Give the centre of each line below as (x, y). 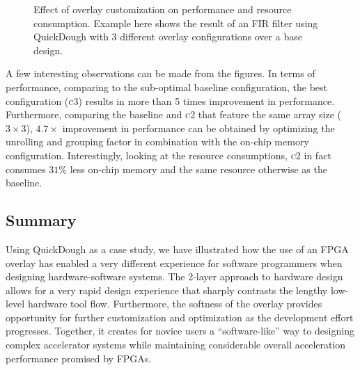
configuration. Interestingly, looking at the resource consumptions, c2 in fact (169, 155)
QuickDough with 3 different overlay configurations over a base (168, 37)
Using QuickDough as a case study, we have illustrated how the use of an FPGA (177, 249)
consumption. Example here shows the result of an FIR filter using (176, 23)
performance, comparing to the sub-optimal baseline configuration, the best (167, 87)
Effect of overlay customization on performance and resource (163, 9)
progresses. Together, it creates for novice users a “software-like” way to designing (180, 331)
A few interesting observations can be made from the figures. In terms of (161, 73)
